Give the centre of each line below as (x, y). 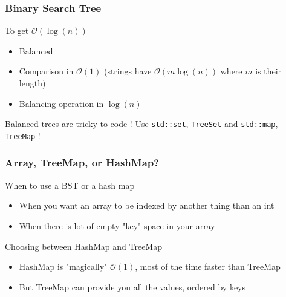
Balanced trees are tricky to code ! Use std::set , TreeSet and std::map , (141, 124)
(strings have (128, 71)
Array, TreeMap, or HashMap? (82, 162)
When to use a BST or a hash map (70, 185)
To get (17, 31)
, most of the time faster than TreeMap (208, 266)
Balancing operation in (61, 103)
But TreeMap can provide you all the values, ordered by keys (132, 286)
